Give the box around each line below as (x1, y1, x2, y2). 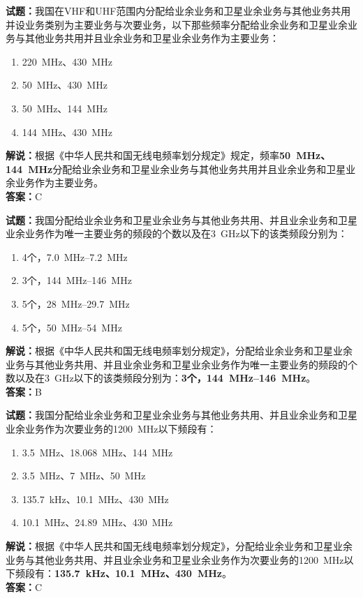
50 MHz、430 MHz (22, 77, 108, 92)
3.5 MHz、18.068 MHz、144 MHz (22, 444, 173, 459)
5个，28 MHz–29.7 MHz (22, 296, 130, 311)
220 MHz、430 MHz (22, 54, 112, 68)
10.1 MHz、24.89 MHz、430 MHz (22, 515, 173, 530)
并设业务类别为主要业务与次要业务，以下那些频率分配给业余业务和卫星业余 (6, 17, 348, 31)
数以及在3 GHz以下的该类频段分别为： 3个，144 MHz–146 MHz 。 (6, 371, 316, 385)
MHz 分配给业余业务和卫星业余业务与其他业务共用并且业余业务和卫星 (28, 161, 346, 176)
